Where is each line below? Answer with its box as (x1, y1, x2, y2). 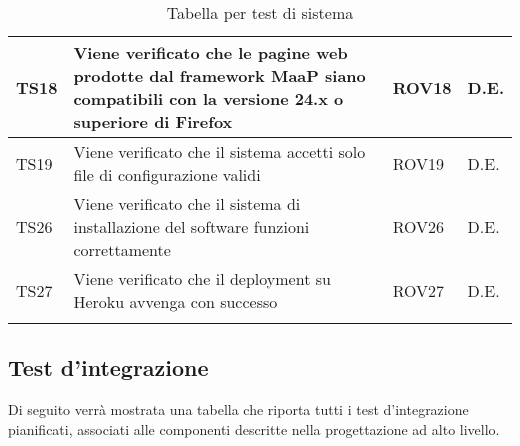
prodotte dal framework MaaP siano (73, 64, 366, 87)
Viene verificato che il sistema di (73, 192, 301, 215)
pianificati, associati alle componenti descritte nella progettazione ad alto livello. (8, 418, 500, 439)
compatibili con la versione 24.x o (73, 87, 344, 110)
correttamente (73, 238, 171, 261)
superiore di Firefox (73, 110, 233, 133)
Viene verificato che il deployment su (73, 267, 331, 290)
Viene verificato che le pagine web (73, 41, 348, 64)
